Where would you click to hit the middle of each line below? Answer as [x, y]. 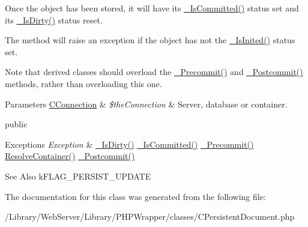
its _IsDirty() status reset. [54, 20]
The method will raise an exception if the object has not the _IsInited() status [150, 40]
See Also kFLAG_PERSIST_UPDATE [78, 176]
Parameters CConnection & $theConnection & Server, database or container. [146, 104]
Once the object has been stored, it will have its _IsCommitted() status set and [152, 8]
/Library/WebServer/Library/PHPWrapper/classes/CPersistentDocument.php [150, 216]
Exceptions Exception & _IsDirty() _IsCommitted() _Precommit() [129, 144]
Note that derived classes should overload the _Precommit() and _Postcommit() [154, 72]
